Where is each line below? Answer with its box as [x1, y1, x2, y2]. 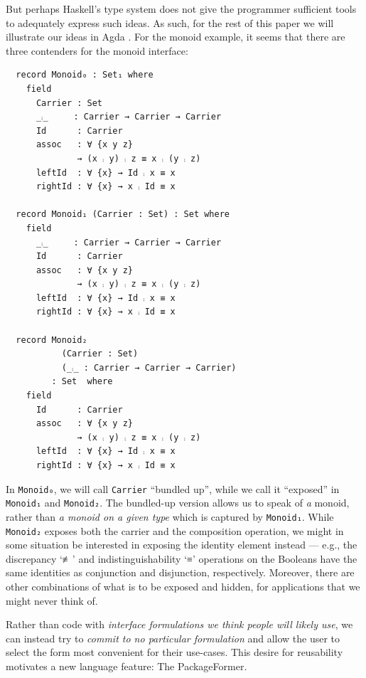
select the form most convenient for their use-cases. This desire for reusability [6, 645, 343, 660]
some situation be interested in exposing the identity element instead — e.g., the [6, 537, 357, 552]
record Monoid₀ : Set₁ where [16, 70, 154, 80]
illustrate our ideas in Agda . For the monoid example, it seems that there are [6, 29, 345, 44]
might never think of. [6, 593, 98, 608]
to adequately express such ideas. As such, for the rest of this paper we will [6, 15, 334, 30]
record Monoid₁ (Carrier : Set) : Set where [16, 209, 230, 220]
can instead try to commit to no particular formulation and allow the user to [6, 630, 340, 645]
